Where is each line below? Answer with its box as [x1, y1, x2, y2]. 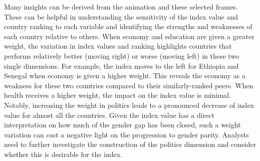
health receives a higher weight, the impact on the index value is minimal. [4, 90, 231, 100]
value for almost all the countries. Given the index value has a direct [4, 109, 215, 120]
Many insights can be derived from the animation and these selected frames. [4, 2, 238, 12]
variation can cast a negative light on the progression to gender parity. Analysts [4, 129, 249, 139]
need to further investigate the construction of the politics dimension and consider [4, 139, 256, 149]
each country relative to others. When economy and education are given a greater [4, 31, 254, 41]
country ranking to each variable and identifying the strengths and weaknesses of [4, 21, 252, 32]
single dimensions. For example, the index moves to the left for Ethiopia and [4, 60, 239, 71]
